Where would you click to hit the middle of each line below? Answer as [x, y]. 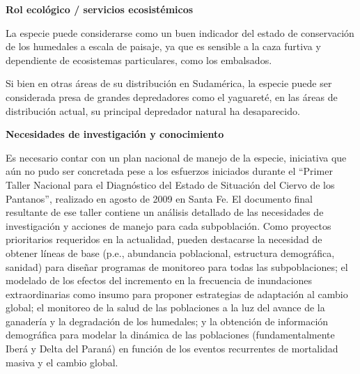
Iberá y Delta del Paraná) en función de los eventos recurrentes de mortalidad [172, 349]
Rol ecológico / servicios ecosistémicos [100, 9]
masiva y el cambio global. [62, 362]
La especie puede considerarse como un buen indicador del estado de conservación [180, 32]
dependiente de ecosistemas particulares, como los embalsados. [139, 60]
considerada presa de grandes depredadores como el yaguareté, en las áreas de [172, 96]
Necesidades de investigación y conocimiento [115, 134]
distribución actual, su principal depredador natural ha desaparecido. [153, 110]
